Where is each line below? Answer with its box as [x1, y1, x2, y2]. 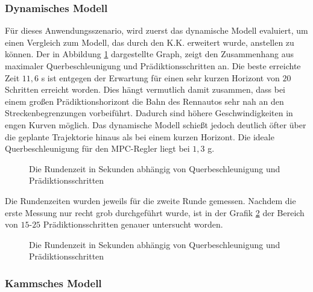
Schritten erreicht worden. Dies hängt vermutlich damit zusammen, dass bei [5, 83, 286, 96]
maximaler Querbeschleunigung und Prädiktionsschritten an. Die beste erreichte [5, 60, 301, 72]
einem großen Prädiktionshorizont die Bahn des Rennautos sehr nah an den [5, 95, 284, 107]
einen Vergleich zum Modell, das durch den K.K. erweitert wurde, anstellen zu [5, 36, 294, 48]
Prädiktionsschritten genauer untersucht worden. [43, 218, 223, 231]
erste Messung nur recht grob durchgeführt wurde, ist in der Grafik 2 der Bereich [5, 206, 305, 219]
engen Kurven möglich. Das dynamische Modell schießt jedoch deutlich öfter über [5, 118, 306, 131]
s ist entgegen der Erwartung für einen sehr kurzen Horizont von [41, 71, 280, 84]
